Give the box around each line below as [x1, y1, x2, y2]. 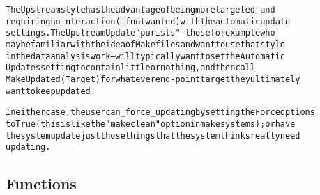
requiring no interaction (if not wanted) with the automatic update [6, 16, 291, 26]
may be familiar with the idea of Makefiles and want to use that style [6, 39, 285, 49]
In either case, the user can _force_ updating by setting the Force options [6, 107, 315, 118]
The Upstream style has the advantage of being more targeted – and [6, 5, 275, 15]
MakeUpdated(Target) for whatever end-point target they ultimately [6, 74, 300, 84]
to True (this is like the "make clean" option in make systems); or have [6, 118, 296, 129]
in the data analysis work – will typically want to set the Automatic [6, 51, 285, 61]
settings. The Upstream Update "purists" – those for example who [6, 28, 275, 38]
